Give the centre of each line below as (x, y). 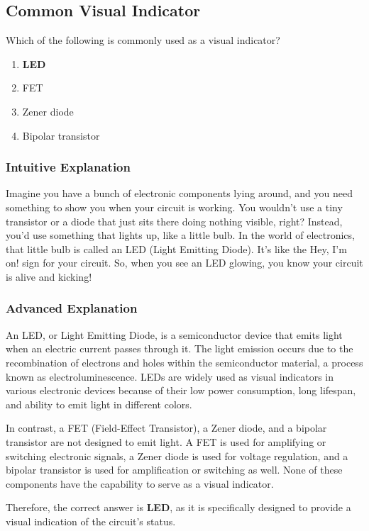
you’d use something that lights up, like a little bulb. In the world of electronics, (180, 235)
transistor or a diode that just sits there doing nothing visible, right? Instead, (174, 221)
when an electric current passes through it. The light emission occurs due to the (180, 348)
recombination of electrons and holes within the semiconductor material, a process (184, 362)
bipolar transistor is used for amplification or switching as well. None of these (174, 470)
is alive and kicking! (49, 276)
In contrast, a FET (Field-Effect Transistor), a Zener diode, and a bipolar (166, 428)
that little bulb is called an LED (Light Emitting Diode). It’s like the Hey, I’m (176, 248)
